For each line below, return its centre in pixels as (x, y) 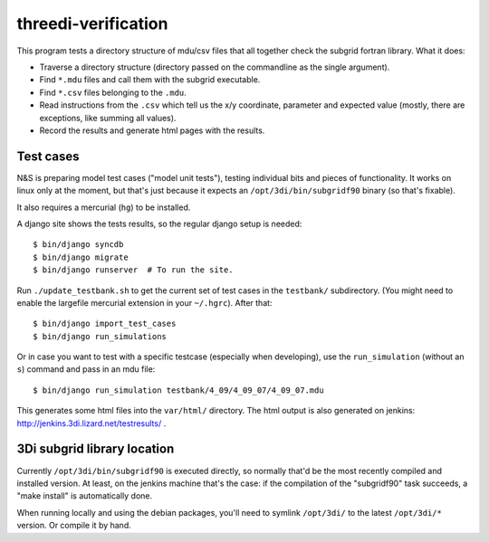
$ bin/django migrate (81, 257)
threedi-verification (92, 24)
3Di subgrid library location (96, 449)
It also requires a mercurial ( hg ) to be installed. (104, 207)
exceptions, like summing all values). (108, 118)
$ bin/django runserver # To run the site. (134, 270)
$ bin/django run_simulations (100, 336)
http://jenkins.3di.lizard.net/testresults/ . (91, 423)
